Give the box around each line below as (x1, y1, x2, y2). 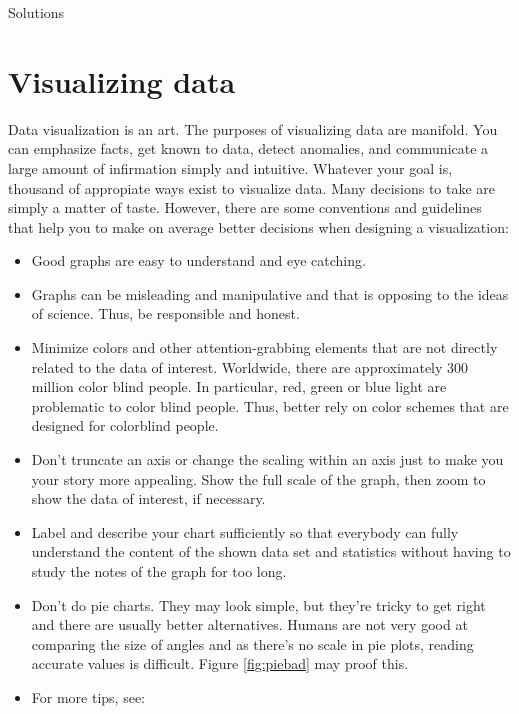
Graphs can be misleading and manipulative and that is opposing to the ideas (31, 283, 509, 304)
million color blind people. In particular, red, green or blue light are (31, 376, 447, 397)
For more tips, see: (31, 686, 145, 707)
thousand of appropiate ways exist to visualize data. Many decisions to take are (8, 177, 496, 198)
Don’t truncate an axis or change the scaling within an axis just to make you (31, 449, 504, 470)
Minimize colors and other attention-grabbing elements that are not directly (31, 337, 498, 358)
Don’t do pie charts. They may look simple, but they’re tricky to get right (31, 594, 486, 615)
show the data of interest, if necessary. (31, 488, 266, 509)
